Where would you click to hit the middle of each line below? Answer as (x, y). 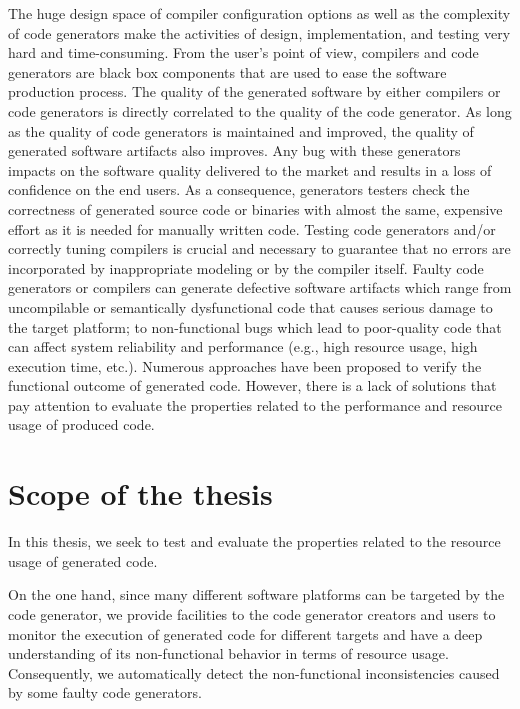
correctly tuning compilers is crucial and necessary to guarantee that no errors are (259, 248)
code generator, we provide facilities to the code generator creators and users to (252, 613)
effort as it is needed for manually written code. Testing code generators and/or (252, 228)
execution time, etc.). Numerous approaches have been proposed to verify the (245, 365)
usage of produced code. (81, 424)
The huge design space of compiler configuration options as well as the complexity (259, 13)
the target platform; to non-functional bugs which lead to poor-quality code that (255, 326)
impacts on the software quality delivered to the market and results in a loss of (250, 169)
